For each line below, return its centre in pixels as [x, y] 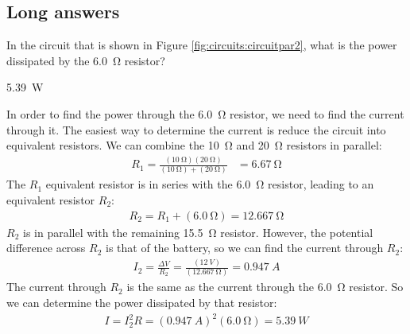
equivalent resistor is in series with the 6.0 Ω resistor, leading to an [210, 184]
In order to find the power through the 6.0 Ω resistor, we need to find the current [205, 113]
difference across [46, 248]
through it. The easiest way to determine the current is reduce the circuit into [196, 129]
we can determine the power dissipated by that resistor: [142, 303]
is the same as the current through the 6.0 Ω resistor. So [265, 287]
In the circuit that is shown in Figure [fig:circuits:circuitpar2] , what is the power [202, 45]
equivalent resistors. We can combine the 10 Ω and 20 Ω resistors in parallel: [194, 145]
